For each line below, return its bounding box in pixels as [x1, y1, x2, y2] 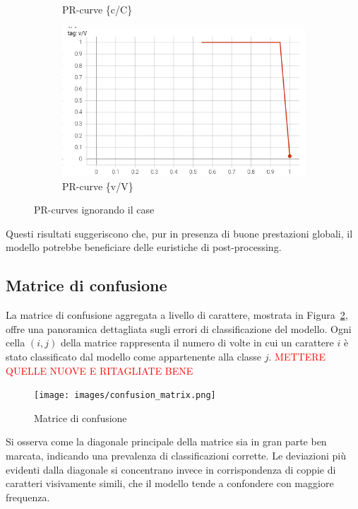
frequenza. [6, 489, 50, 504]
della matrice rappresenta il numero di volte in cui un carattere [60, 335, 334, 350]
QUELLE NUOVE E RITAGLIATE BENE [6, 363, 193, 378]
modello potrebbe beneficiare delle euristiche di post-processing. [6, 240, 282, 255]
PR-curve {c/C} [62, 2, 133, 16]
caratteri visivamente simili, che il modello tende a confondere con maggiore [6, 476, 334, 491]
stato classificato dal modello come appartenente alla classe [6, 349, 262, 363]
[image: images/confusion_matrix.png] [34, 390, 216, 401]
